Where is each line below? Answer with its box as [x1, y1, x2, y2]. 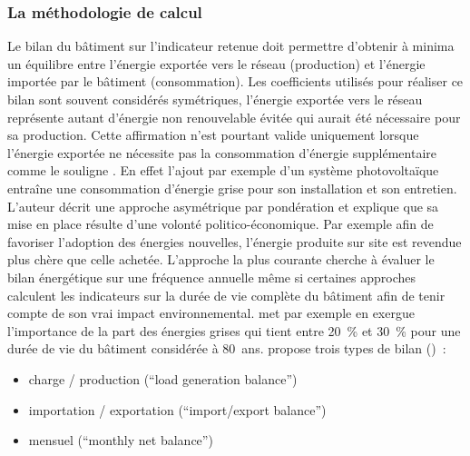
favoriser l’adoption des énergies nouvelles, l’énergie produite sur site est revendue [7, 232, 462, 251]
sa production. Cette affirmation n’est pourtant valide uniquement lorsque [7, 125, 419, 144]
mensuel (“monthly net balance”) [28, 431, 213, 450]
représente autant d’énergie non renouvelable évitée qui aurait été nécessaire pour [7, 107, 461, 126]
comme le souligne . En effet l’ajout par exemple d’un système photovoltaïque [7, 161, 439, 180]
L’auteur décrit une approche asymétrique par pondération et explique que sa [7, 196, 439, 215]
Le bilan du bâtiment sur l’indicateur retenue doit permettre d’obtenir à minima [7, 36, 455, 55]
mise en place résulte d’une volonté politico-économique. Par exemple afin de [7, 214, 434, 233]
